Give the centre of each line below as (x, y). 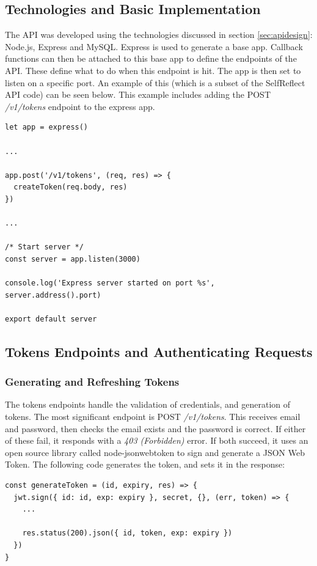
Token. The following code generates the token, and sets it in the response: (145, 464)
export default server (51, 319)
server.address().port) (53, 295)
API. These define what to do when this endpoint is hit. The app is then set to (153, 70)
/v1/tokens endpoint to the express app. (80, 106)
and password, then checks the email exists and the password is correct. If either (155, 428)
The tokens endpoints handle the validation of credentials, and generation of (148, 404)
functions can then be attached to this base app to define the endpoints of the (151, 58)
